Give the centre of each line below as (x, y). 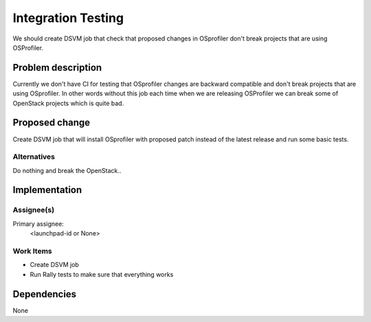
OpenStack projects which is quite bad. (68, 103)
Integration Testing (68, 18)
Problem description (57, 68)
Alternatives (34, 157)
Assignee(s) (34, 210)
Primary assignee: (38, 224)
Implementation (47, 190)
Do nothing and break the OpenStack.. (67, 170)
